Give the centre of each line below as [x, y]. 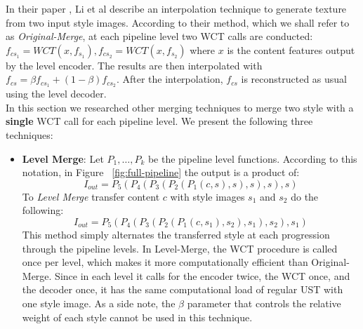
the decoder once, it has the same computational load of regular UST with [183, 289]
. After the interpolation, [170, 79]
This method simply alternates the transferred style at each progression [176, 234]
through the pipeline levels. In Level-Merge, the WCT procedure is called [180, 248]
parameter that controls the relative [264, 303]
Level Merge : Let [63, 158]
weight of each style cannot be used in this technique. [137, 317]
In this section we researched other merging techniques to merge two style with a [180, 107]
